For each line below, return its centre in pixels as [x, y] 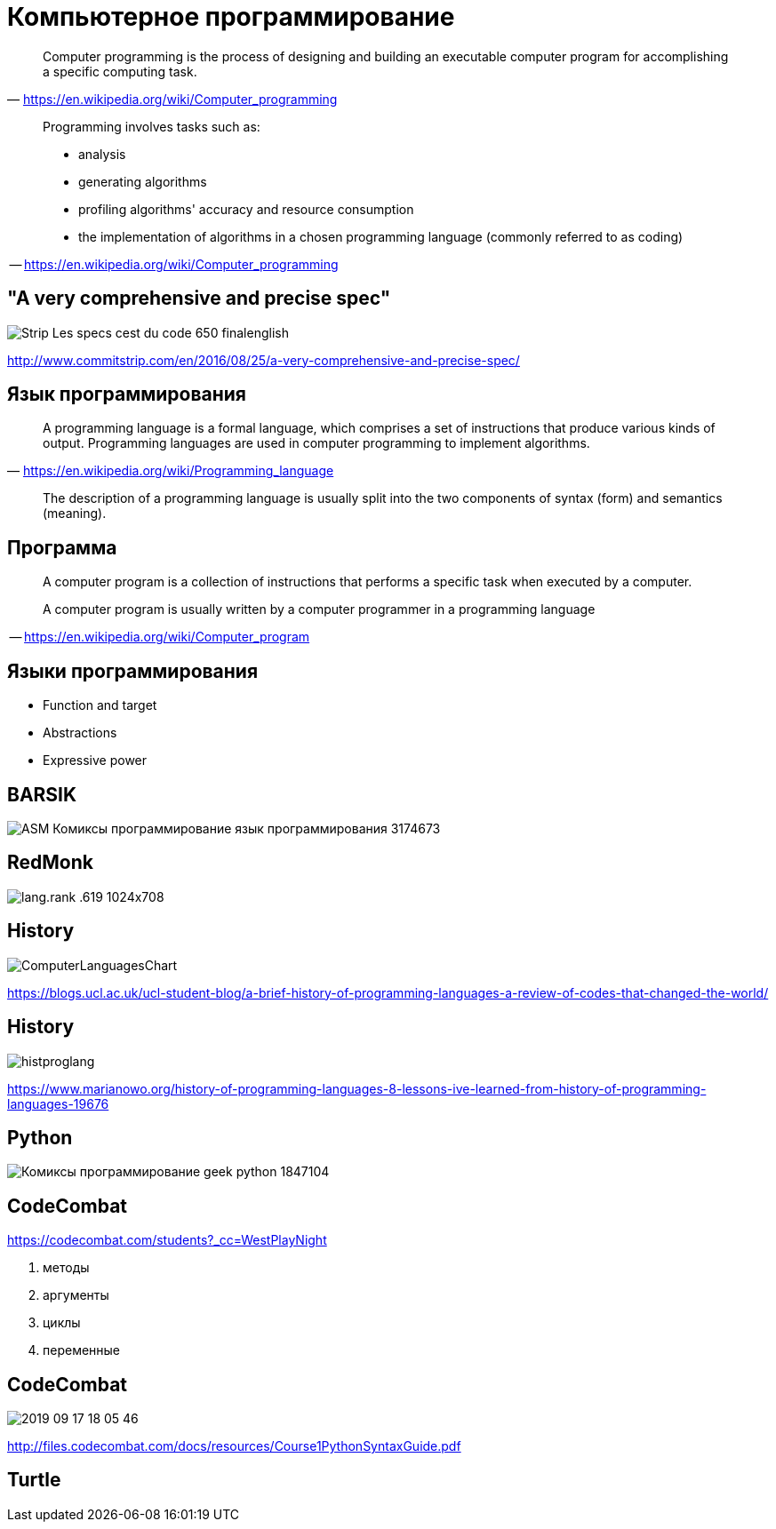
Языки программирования [133, 671]
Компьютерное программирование [231, 17]
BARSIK [42, 794]
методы [66, 1268]
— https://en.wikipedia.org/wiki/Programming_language [171, 471]
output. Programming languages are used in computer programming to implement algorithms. [316, 443]
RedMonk [50, 863]
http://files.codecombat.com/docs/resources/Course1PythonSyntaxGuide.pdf [234, 1446]
